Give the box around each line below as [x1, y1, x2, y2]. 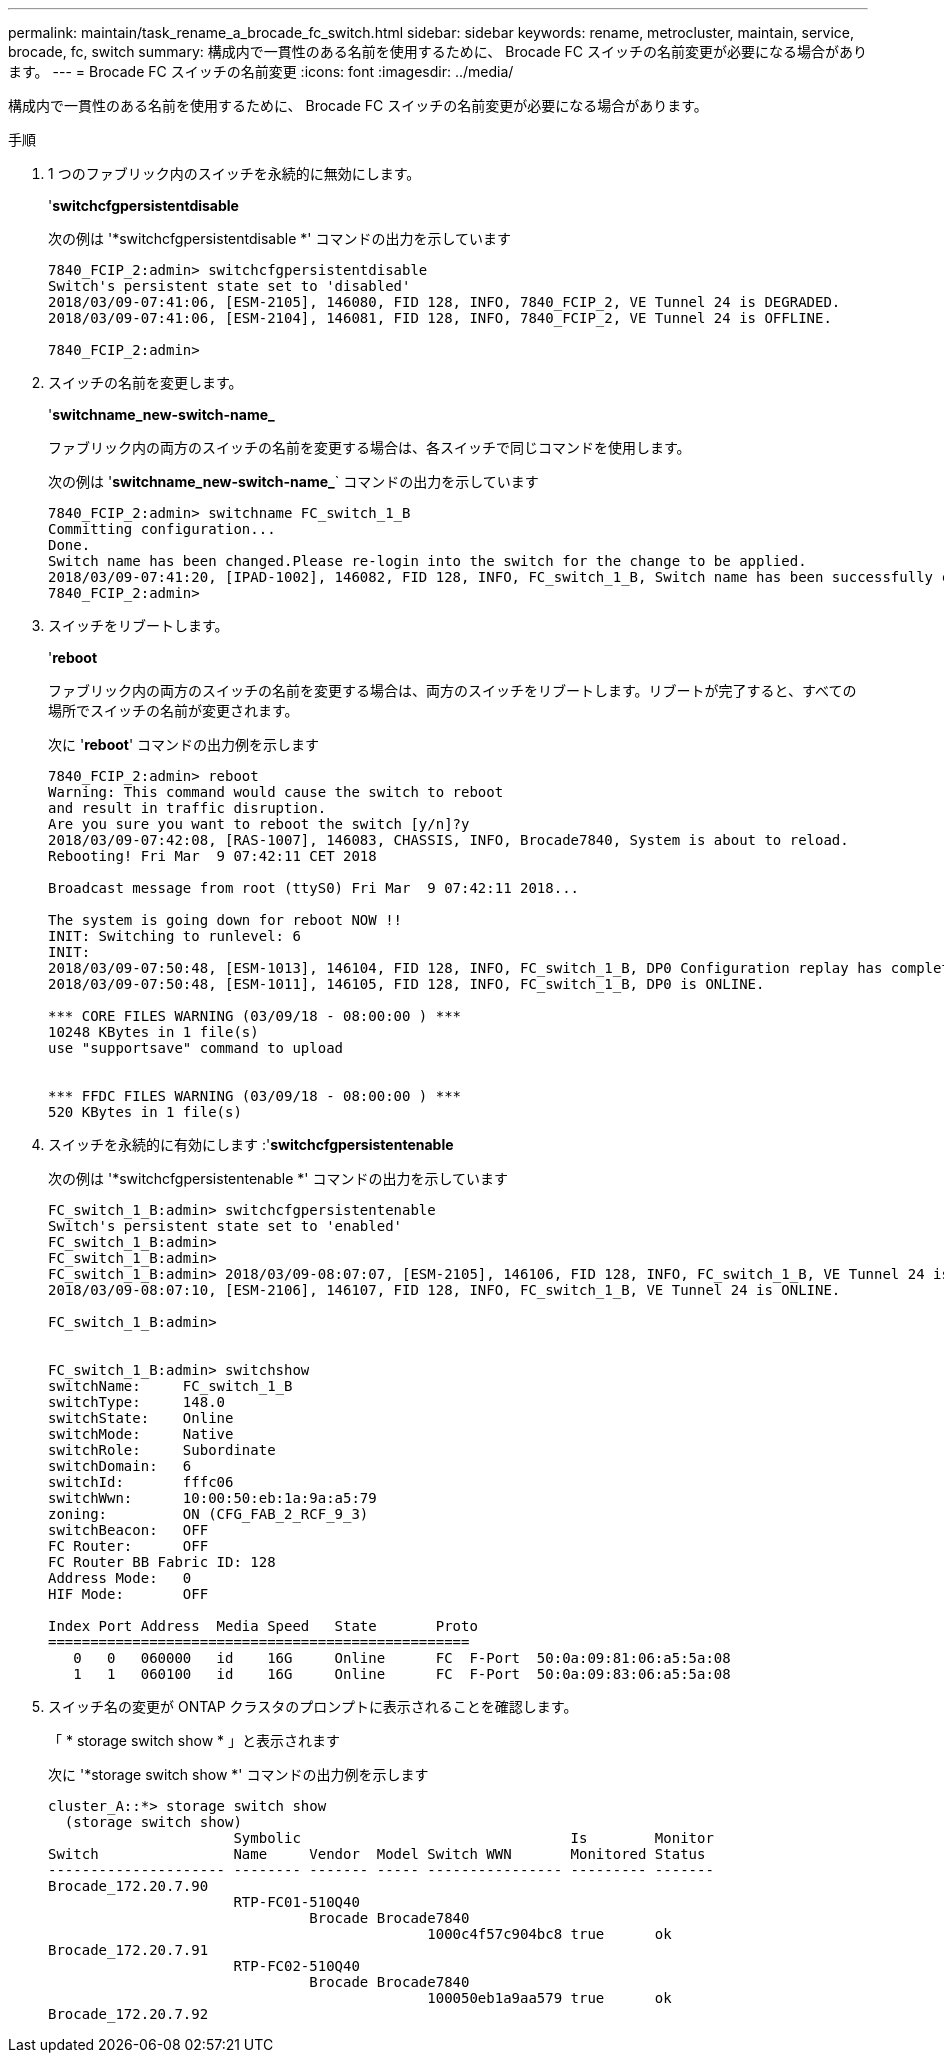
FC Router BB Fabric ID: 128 [48, 1554, 276, 1570]
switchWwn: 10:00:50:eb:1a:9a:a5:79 [48, 1490, 377, 1506]
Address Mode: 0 [48, 1570, 192, 1586]
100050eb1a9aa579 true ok [427, 1990, 672, 2006]
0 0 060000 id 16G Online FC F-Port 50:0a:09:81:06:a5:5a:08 [73, 1650, 731, 1666]
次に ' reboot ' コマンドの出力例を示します [48, 736, 320, 753]
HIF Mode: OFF [48, 1586, 209, 1602]
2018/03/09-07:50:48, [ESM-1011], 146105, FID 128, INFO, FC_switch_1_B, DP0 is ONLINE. [48, 976, 765, 992]
